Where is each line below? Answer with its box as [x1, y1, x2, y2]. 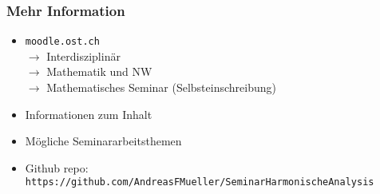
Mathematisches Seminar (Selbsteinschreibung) [46, 79, 276, 96]
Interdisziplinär [46, 47, 121, 64]
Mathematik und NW [46, 63, 152, 80]
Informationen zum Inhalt [25, 105, 152, 122]
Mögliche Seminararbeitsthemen [25, 133, 182, 149]
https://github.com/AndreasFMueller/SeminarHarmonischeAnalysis [25, 176, 374, 188]
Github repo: [25, 159, 89, 176]
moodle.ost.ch [25, 36, 100, 48]
